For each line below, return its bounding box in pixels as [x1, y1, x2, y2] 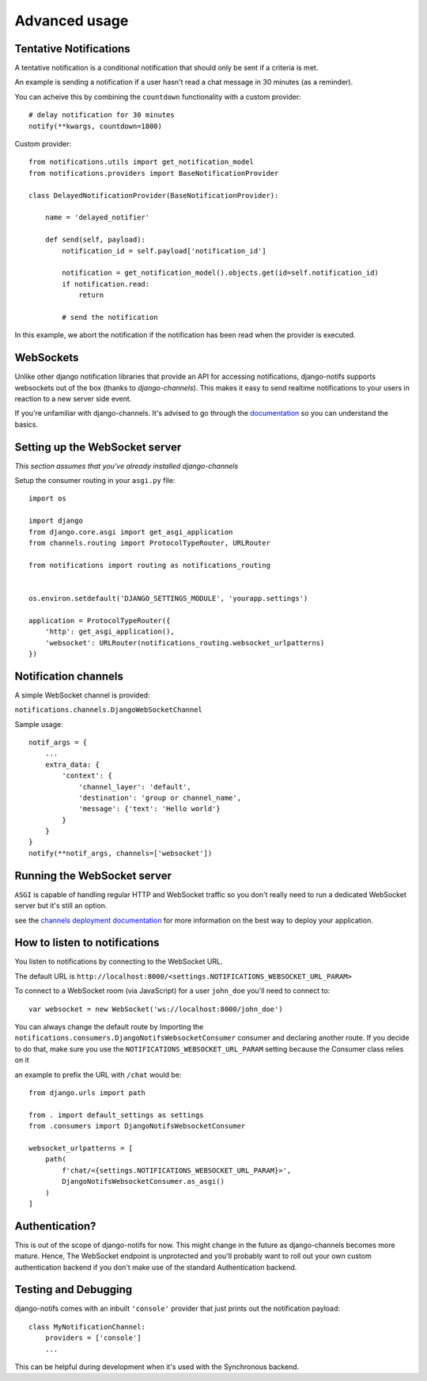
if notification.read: [62, 280, 150, 288]
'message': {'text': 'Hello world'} [78, 805, 221, 813]
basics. [14, 420, 39, 429]
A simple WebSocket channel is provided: [14, 690, 150, 700]
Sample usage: [14, 719, 63, 729]
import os [28, 494, 66, 503]
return [78, 291, 104, 300]
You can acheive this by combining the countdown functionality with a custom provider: [14, 92, 301, 101]
